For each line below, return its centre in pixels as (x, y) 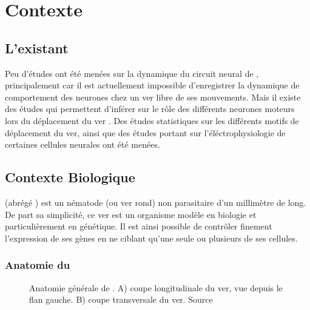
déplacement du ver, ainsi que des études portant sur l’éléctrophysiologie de (145, 132)
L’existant (37, 48)
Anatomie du (38, 265)
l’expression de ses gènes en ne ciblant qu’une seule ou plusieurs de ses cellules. (151, 238)
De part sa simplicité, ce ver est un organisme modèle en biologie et (131, 214)
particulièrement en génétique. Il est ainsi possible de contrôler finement (139, 226)
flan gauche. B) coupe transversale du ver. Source (121, 299)
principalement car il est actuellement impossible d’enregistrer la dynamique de (152, 85)
